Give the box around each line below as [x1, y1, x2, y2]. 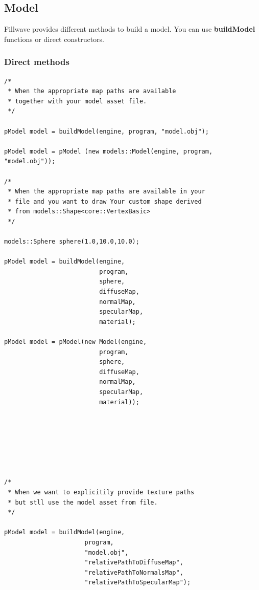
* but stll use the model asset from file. [8, 498, 158, 506]
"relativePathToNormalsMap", [84, 569, 183, 576]
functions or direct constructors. [4, 33, 105, 44]
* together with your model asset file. [8, 97, 147, 105]
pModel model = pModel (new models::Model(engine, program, [4, 147, 213, 155]
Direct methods [4, 55, 69, 68]
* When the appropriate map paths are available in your [8, 188, 205, 195]
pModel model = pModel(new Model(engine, [4, 338, 147, 346]
